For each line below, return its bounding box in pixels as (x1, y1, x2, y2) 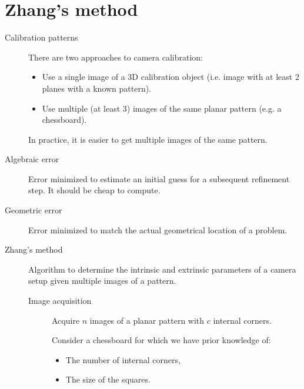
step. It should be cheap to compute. (28, 184, 161, 196)
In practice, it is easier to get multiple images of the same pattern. (28, 133, 268, 145)
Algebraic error (5, 153, 59, 165)
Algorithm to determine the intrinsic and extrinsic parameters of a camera (28, 263, 296, 275)
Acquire (52, 314, 80, 326)
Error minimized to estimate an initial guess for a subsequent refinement (28, 172, 290, 185)
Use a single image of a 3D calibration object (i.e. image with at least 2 (42, 71, 299, 83)
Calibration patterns (5, 31, 78, 43)
